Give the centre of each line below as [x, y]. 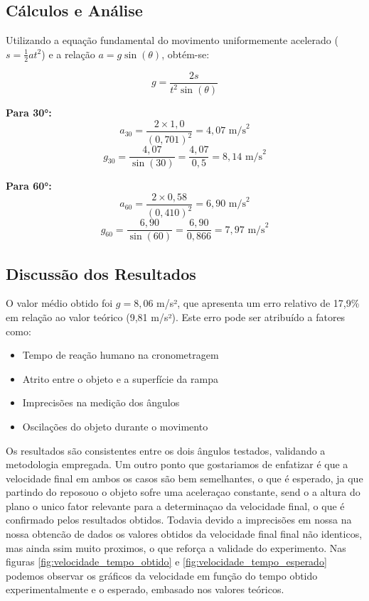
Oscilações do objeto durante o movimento [115, 426]
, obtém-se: [186, 54]
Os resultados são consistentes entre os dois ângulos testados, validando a [166, 450]
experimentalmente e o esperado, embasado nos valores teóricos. [145, 589]
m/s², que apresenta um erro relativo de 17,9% [258, 303]
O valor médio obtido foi [59, 303]
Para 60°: [29, 186]
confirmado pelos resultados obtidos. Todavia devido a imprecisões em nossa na [179, 520]
